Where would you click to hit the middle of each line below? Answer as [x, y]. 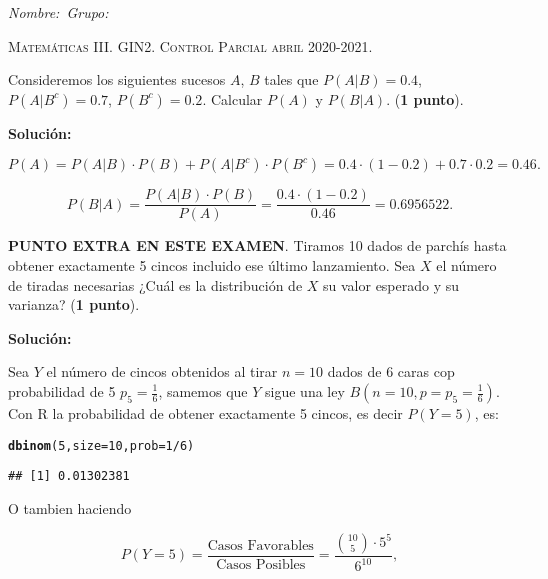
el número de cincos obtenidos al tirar [162, 371]
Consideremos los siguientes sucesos [117, 79]
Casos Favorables [260, 545]
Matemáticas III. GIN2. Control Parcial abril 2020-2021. [190, 45]
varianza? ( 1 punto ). [74, 304]
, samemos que [203, 391]
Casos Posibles [261, 565]
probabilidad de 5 [62, 391]
